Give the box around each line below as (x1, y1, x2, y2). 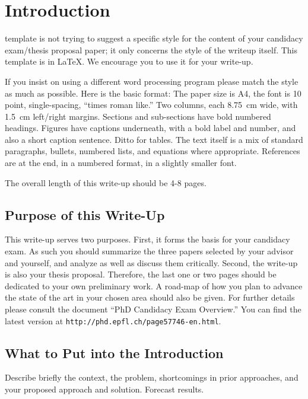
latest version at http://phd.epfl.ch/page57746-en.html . (5, 314, 221, 327)
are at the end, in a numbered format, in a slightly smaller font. (5, 157, 237, 169)
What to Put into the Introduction (5, 343, 224, 362)
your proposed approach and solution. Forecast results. (5, 383, 204, 395)
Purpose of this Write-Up (5, 205, 165, 224)
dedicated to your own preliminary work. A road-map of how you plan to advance (5, 279, 303, 292)
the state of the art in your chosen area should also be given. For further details (5, 291, 295, 304)
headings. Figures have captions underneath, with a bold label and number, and (5, 122, 296, 134)
